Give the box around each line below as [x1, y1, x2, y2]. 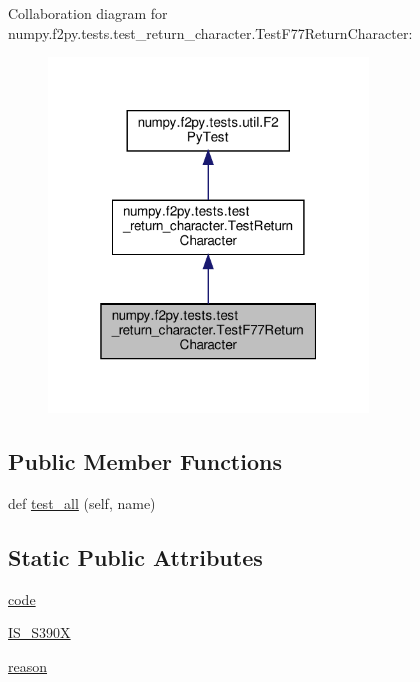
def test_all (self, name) [8, 492, 156, 513]
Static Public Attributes [8, 541, 263, 572]
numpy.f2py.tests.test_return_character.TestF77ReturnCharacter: [8, 22, 413, 43]
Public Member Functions [8, 445, 282, 476]
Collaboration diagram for [8, 3, 168, 23]
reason [8, 655, 48, 676]
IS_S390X [8, 622, 71, 643]
